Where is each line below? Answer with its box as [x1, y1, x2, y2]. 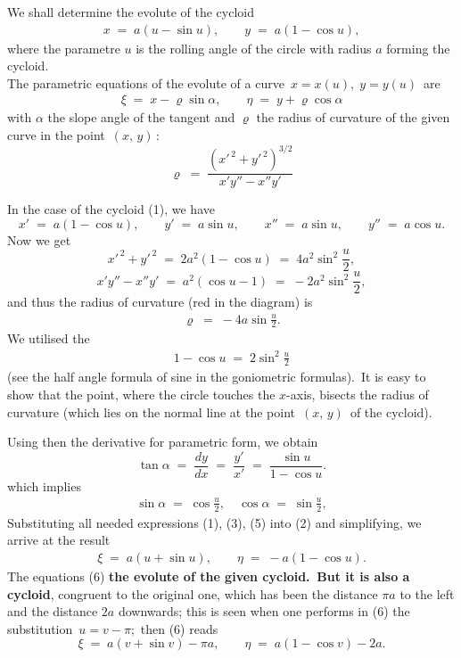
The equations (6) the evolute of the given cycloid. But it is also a [7, 567, 410, 586]
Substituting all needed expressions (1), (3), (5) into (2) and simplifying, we [7, 513, 422, 531]
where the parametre [7, 38, 120, 57]
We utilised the [7, 329, 90, 348]
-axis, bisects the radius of [286, 384, 429, 403]
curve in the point [7, 126, 105, 144]
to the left [399, 584, 455, 603]
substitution [7, 619, 73, 637]
